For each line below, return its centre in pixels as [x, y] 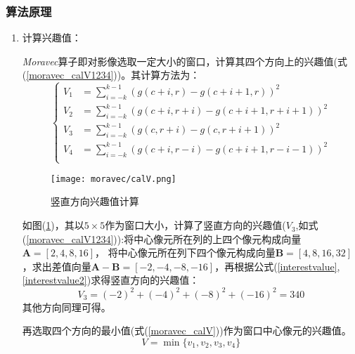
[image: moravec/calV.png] [113, 179]
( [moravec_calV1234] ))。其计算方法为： [111, 75]
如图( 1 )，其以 [53, 225]
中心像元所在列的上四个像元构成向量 [218, 238]
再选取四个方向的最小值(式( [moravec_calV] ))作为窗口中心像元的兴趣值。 [187, 330]
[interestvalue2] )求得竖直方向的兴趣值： [111, 280]
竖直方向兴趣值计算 [95, 201]
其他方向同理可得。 [66, 307]
